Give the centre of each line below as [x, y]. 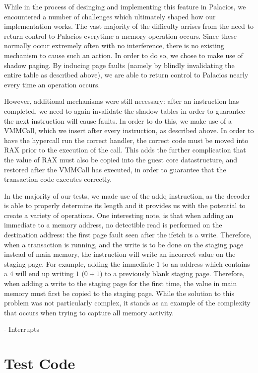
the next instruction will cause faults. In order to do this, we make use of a [118, 120]
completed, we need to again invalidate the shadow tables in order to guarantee [125, 111]
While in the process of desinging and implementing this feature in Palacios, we [125, 6]
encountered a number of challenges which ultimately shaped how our [110, 16]
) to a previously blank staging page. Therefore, [172, 273]
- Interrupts [22, 329]
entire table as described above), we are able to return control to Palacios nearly [126, 75]
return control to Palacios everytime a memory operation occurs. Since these [120, 36]
